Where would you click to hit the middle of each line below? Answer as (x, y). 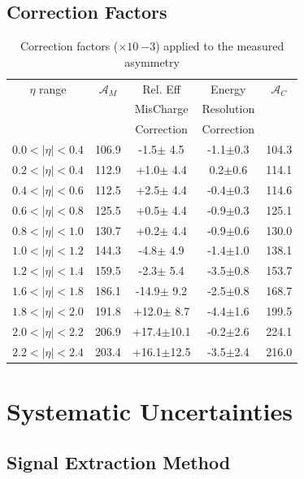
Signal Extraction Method (119, 462)
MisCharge (161, 109)
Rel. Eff (161, 88)
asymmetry (152, 61)
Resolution (228, 109)
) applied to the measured (220, 46)
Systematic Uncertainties (150, 410)
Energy (228, 88)
